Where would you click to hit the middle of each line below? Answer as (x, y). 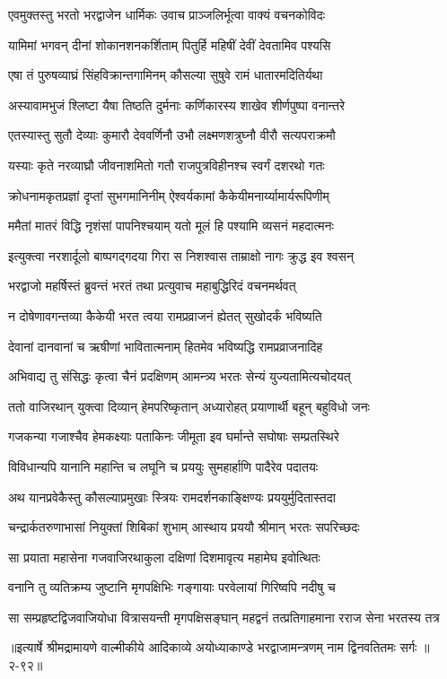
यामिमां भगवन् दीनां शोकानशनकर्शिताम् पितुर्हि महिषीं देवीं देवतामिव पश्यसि (170, 44)
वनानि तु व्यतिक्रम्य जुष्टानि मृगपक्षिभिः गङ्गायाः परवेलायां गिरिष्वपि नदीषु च (172, 587)
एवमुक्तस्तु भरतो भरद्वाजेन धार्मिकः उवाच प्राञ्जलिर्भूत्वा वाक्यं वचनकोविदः (167, 14)
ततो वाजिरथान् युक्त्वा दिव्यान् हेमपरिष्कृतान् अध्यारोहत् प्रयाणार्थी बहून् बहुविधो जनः (189, 406)
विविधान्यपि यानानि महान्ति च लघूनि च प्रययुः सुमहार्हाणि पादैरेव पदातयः (163, 466)
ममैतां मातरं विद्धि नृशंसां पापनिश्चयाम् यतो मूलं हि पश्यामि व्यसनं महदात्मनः (171, 226)
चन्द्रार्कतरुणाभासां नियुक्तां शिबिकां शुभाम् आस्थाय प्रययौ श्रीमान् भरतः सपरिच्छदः (184, 527)
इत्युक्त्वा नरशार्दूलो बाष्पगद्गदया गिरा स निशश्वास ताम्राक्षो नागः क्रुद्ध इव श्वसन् (181, 255)
